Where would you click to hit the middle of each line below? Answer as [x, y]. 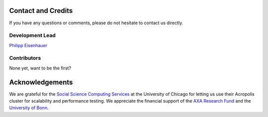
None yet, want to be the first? [40, 68]
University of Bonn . [29, 108]
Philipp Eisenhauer [28, 45]
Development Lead [32, 36]
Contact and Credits [41, 11]
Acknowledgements [41, 82]
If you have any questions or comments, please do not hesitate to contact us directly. [96, 23]
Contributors [25, 58]
